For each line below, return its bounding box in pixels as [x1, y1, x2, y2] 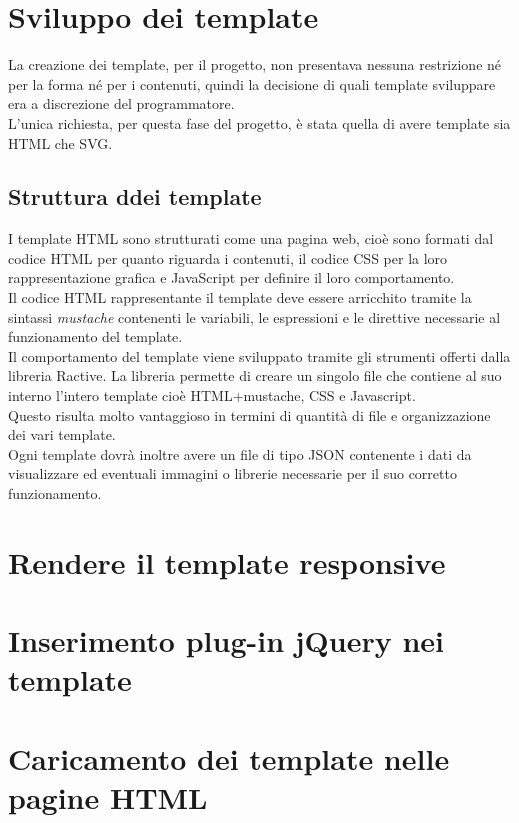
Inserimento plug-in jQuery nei [8, 620, 445, 661]
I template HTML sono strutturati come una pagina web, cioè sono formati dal [8, 228, 494, 249]
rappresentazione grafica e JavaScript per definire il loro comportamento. [8, 267, 455, 288]
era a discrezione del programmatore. [8, 93, 235, 114]
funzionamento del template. [8, 326, 183, 347]
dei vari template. [8, 424, 116, 445]
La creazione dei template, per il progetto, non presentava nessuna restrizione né [8, 54, 502, 75]
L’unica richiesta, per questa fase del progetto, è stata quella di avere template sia [8, 112, 511, 133]
